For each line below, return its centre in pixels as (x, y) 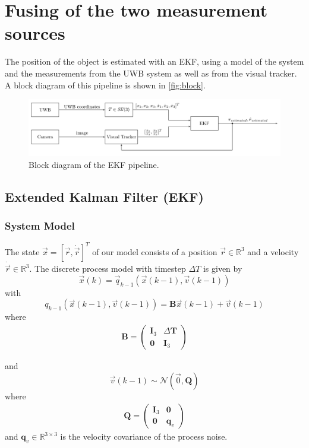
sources (35, 33)
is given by (223, 269)
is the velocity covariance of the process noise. (144, 436)
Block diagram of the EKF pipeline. (94, 164)
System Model (40, 226)
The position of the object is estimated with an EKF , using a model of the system (154, 61)
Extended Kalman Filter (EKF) (104, 196)
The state (22, 251)
